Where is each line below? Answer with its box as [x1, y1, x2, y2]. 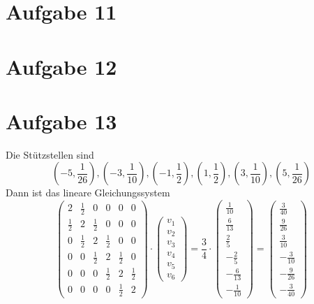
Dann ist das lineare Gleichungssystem [6, 185, 170, 200]
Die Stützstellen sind [6, 147, 94, 161]
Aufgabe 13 [6, 106, 117, 135]
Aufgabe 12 [6, 52, 117, 80]
